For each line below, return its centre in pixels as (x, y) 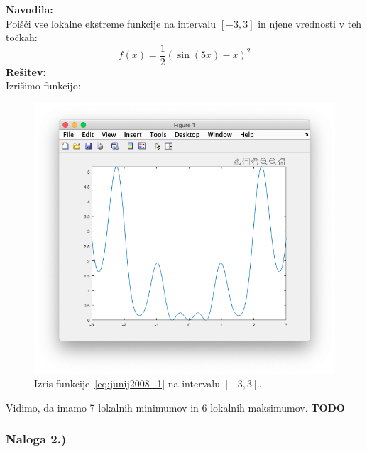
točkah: (22, 37)
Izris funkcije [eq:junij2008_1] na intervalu (127, 384)
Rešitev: (26, 71)
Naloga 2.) (36, 439)
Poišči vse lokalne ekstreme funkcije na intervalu (111, 23)
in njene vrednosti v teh (310, 23)
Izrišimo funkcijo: (43, 86)
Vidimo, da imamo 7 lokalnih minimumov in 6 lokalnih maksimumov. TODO (175, 407)
